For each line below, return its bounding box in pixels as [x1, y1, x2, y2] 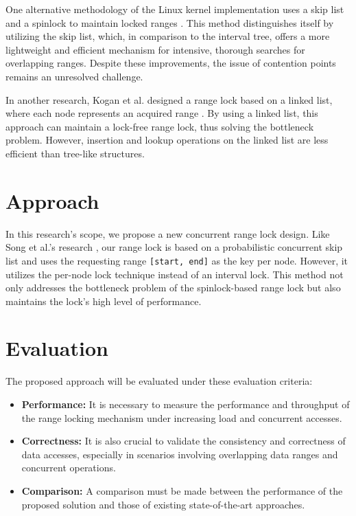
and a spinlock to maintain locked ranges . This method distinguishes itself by [5, 15, 334, 30]
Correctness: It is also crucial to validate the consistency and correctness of [21, 434, 346, 448]
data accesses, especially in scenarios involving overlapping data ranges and [21, 447, 338, 461]
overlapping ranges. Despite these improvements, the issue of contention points [5, 56, 336, 70]
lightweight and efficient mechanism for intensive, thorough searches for [5, 42, 305, 56]
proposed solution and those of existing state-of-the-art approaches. [21, 497, 305, 511]
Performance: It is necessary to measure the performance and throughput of [21, 397, 350, 411]
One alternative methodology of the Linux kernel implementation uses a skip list [5, 2, 344, 16]
